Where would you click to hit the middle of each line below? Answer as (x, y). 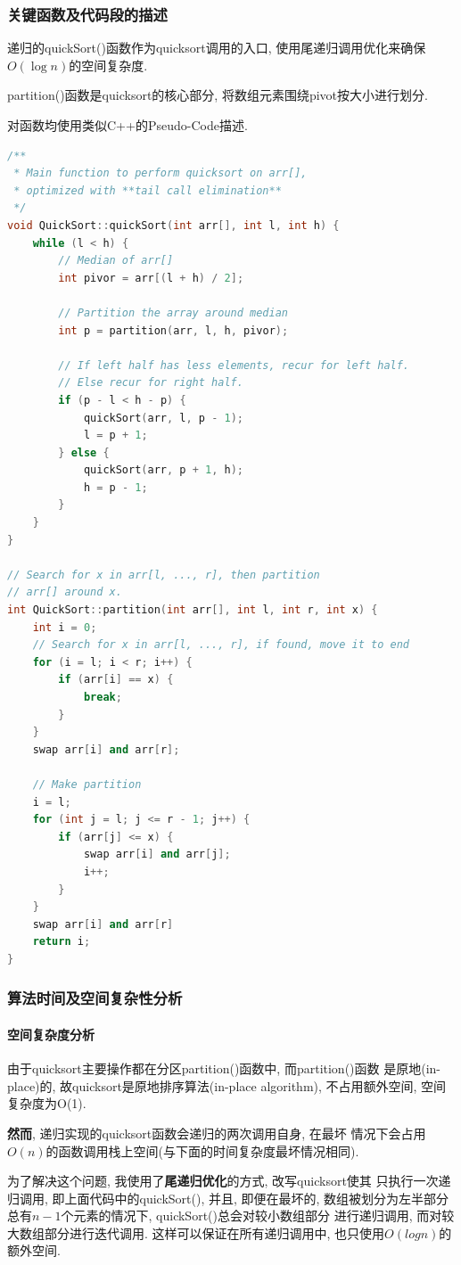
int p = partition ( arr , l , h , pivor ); (173, 330)
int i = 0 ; (65, 627)
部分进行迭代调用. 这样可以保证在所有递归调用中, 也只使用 (214, 1232)
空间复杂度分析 (51, 1034)
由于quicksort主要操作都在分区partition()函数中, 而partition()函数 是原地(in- (224, 1068)
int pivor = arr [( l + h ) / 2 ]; (151, 278)
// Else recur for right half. (151, 383)
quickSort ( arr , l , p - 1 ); (163, 418)
